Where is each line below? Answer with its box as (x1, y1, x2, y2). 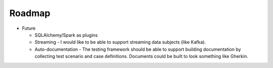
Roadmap (9, 8, 51, 19)
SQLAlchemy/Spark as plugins (34, 32, 98, 38)
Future (22, 25, 36, 31)
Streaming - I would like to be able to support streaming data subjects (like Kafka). (34, 39, 206, 45)
